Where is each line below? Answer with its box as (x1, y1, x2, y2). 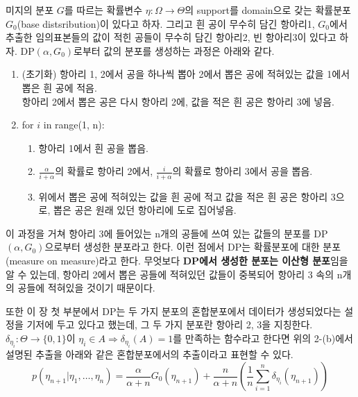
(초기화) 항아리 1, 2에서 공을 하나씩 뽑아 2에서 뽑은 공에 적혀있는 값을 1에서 (22, 67, 350, 81)
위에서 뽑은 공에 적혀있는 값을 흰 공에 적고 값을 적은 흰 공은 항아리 (38, 189, 328, 203)
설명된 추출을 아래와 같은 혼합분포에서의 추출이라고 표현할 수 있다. (6, 347, 293, 362)
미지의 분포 (6, 3, 54, 17)
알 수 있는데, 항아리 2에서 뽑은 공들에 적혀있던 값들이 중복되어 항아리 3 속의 (6, 267, 334, 281)
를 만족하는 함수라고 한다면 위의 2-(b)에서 (173, 331, 353, 345)
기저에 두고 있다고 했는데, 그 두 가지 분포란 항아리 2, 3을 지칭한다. (26, 317, 313, 332)
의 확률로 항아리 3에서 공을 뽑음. (172, 164, 313, 178)
